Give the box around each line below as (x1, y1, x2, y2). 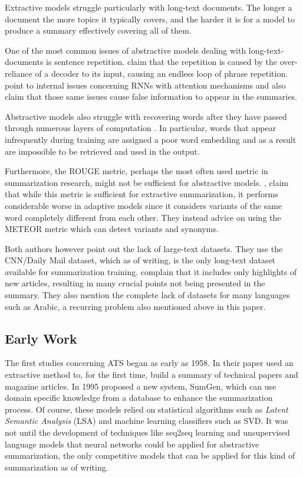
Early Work (5, 329, 77, 347)
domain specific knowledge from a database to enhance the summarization (5, 391, 273, 404)
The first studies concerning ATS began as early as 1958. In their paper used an (5, 357, 294, 369)
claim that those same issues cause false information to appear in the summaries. (5, 90, 297, 103)
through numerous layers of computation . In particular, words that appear (5, 122, 276, 134)
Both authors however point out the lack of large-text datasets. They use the (5, 242, 283, 254)
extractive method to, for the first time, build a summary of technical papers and (5, 368, 298, 381)
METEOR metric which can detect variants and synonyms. (5, 223, 219, 235)
